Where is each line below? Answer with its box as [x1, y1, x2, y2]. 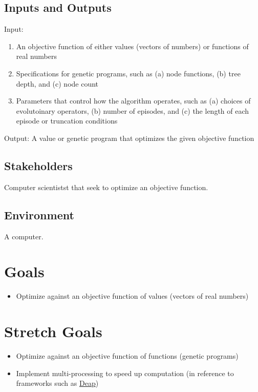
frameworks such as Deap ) [16, 378, 99, 388]
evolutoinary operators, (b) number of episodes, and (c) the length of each [16, 105, 249, 116]
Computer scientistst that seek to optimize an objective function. [4, 181, 208, 192]
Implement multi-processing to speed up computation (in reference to [16, 367, 234, 378]
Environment [4, 207, 74, 222]
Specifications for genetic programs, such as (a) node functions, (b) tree [16, 68, 241, 78]
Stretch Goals [4, 321, 102, 342]
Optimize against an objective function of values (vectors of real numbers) [16, 291, 249, 301]
